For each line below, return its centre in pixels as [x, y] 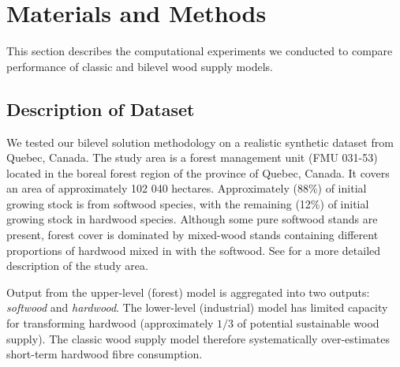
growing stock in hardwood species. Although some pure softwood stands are [192, 219]
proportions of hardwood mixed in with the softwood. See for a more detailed [194, 250]
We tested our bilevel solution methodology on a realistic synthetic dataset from [200, 142]
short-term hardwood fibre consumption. [105, 354]
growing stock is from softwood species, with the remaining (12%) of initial [188, 203]
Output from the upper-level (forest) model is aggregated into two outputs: [188, 292]
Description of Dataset [101, 109]
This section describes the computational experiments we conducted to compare [200, 51]
